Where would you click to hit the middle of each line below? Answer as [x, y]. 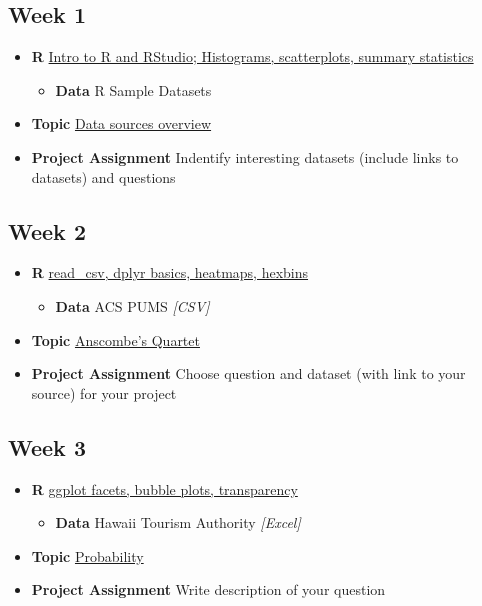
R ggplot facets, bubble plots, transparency [164, 488]
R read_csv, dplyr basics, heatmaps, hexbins [170, 272]
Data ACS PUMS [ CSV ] [132, 305]
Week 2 [47, 230]
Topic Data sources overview [121, 123]
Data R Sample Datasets [133, 89]
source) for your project [104, 392]
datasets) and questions [103, 176]
